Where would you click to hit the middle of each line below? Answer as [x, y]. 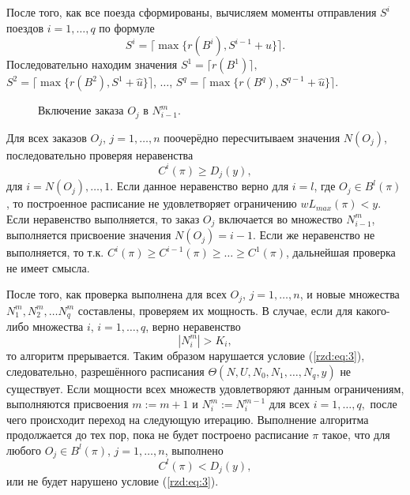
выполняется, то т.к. [55, 252]
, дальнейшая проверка [341, 252]
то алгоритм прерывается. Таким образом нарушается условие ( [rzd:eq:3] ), [186, 355]
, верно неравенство [193, 326]
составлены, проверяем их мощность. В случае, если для [215, 310]
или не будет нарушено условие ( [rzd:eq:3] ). [113, 481]
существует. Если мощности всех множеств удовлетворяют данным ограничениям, [205, 388]
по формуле [127, 27]
